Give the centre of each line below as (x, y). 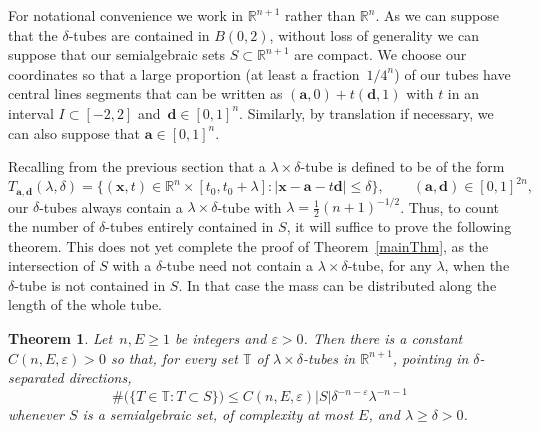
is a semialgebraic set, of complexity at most (218, 414)
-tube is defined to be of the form (402, 166)
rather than (320, 15)
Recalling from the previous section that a (137, 166)
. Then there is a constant (383, 338)
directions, (100, 377)
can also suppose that (74, 132)
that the (33, 34)
